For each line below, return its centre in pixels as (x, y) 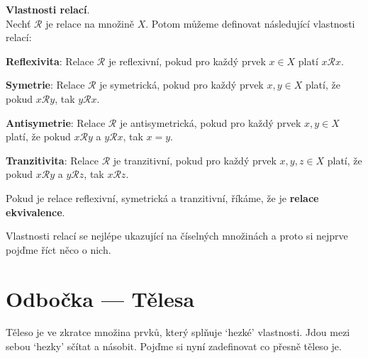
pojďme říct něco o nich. (58, 249)
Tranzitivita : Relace (52, 160)
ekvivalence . (35, 212)
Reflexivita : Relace (50, 61)
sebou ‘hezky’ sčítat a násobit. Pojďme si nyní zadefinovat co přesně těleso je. (174, 346)
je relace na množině (90, 23)
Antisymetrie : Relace (56, 122)
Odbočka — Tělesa (100, 298)
